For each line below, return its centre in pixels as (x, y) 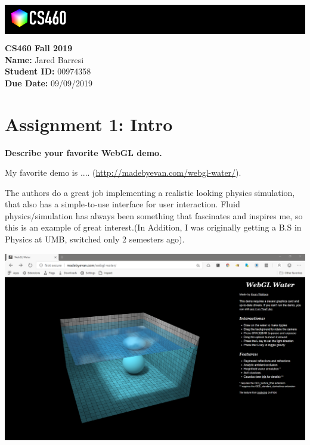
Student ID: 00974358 (48, 71)
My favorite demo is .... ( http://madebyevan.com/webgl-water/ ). (123, 172)
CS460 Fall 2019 (39, 48)
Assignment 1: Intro (89, 124)
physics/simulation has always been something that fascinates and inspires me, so (154, 215)
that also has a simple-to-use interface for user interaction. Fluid (123, 204)
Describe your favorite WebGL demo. (83, 152)
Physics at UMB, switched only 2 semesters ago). (95, 239)
